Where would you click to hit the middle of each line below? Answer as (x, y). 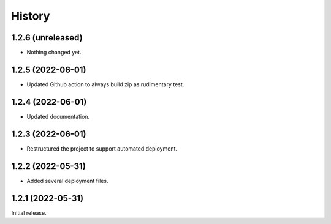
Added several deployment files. (67, 181)
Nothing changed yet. (54, 53)
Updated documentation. (58, 116)
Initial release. (29, 213)
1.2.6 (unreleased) (47, 38)
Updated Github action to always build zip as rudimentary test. (105, 84)
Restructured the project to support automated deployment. (102, 148)
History (31, 16)
